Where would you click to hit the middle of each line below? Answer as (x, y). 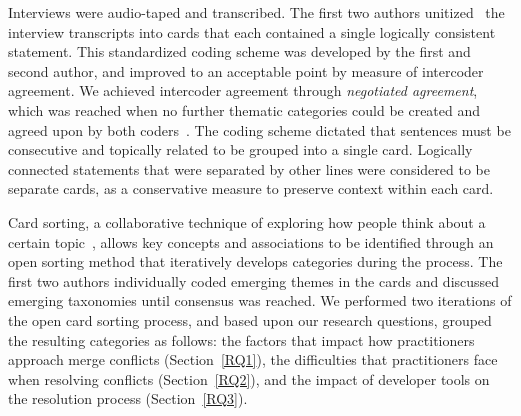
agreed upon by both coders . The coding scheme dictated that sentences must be (259, 129)
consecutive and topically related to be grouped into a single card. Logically (240, 149)
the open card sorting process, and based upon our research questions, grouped (250, 319)
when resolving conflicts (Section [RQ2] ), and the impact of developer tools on (249, 378)
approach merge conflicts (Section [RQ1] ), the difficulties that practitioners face (253, 359)
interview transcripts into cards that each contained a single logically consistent (252, 31)
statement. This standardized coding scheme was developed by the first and (239, 51)
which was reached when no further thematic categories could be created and (244, 109)
